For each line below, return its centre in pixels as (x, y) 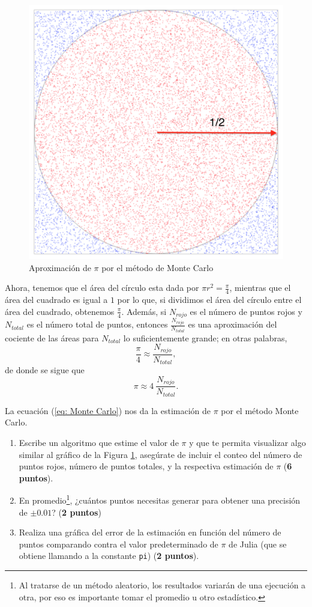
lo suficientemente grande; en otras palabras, (205, 337)
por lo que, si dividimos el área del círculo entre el (209, 300)
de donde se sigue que (45, 370)
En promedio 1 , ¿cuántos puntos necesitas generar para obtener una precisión (160, 499)
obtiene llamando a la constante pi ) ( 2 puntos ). (109, 556)
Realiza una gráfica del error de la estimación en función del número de (150, 532)
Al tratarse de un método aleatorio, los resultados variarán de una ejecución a (162, 584)
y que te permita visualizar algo (247, 442)
